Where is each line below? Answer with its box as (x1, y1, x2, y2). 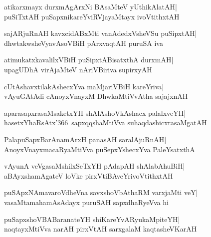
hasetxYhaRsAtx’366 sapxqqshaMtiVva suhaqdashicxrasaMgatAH (4, 117, 207, 128)
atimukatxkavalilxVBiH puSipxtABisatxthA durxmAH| (4, 54, 174, 65)
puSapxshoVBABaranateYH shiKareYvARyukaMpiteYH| (4, 214, 180, 224)
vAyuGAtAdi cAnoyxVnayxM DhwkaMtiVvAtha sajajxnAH (4, 91, 188, 101)
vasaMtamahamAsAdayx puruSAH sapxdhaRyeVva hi (4, 197, 169, 207)
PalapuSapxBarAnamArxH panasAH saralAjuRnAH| (4, 134, 167, 144)
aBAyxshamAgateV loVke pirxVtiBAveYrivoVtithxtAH (4, 170, 173, 181)
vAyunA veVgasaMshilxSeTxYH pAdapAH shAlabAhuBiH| (4, 161, 185, 171)
